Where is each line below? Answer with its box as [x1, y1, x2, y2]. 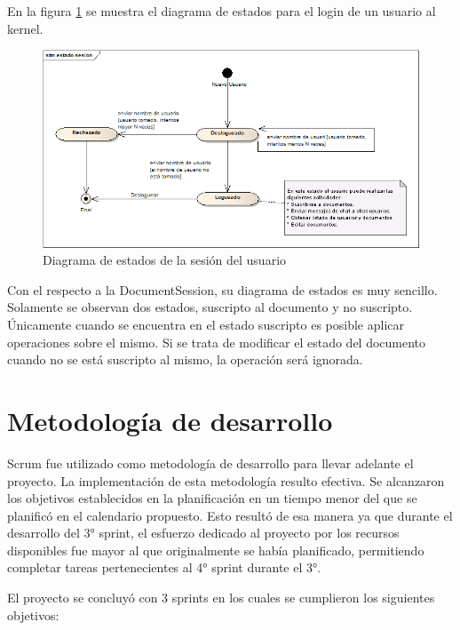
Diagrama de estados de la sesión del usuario [43, 251, 287, 269]
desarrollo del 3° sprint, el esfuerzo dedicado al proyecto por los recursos [7, 523, 400, 542]
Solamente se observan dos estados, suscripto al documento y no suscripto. [7, 298, 413, 316]
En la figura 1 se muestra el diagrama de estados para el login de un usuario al [7, 2, 436, 20]
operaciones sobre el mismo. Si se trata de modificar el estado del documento [7, 332, 426, 351]
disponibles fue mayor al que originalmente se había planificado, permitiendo [7, 540, 424, 559]
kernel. [7, 19, 44, 37]
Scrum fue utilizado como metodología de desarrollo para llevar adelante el [7, 453, 414, 472]
